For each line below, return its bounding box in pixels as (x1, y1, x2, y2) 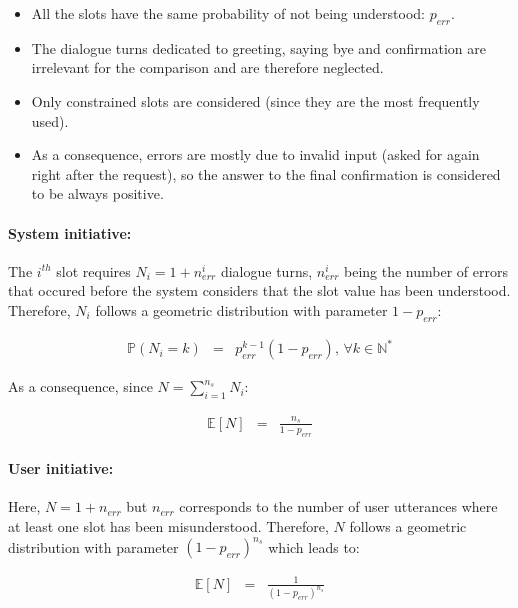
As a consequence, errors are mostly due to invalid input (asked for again (31, 144, 480, 165)
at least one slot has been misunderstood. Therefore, (8, 515, 329, 536)
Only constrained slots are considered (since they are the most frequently (31, 90, 480, 111)
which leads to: (268, 536, 360, 557)
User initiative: (8, 458, 114, 479)
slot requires (56, 260, 131, 281)
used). (31, 110, 69, 131)
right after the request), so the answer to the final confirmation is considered (31, 163, 501, 184)
